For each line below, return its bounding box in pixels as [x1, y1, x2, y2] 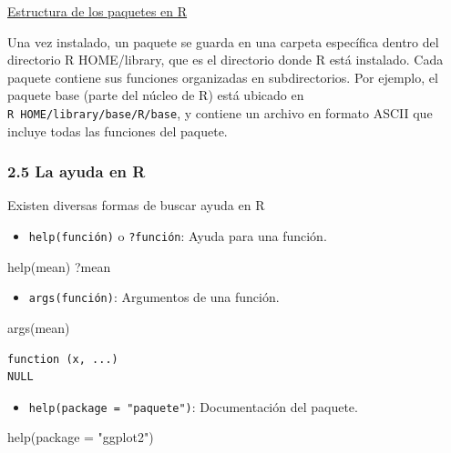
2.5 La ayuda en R [7, 160, 146, 183]
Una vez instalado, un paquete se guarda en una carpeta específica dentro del [7, 32, 439, 51]
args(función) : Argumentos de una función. [28, 287, 280, 307]
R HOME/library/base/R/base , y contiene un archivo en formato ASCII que [7, 103, 433, 122]
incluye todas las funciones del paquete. [7, 121, 228, 140]
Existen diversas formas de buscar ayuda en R [7, 196, 265, 215]
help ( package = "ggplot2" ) [7, 428, 154, 447]
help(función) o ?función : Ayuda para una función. [28, 226, 327, 246]
